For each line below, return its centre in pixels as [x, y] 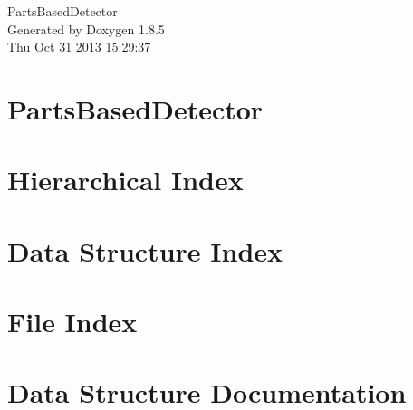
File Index [72, 322]
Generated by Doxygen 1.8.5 [86, 29]
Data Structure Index [145, 250]
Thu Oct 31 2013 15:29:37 [79, 47]
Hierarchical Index [125, 180]
